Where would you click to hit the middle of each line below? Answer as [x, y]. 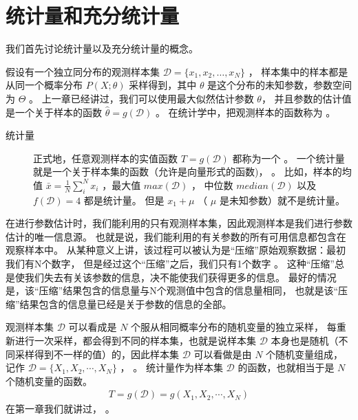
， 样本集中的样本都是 [298, 71]
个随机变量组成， [305, 354]
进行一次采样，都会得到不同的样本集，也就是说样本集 [135, 341]
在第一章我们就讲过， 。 [60, 409]
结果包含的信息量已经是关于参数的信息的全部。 [126, 303]
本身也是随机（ [305, 341]
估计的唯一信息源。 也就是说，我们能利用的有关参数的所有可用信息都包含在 [176, 236]
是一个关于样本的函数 [54, 112]
